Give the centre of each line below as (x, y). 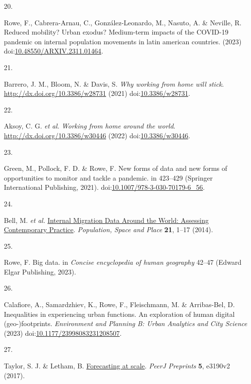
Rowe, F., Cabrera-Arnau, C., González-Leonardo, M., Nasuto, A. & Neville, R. (123, 22)
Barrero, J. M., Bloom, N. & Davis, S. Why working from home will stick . (114, 83)
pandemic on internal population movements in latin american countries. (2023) (123, 41)
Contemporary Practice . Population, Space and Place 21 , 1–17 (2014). (108, 229)
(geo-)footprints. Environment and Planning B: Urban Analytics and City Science (125, 323)
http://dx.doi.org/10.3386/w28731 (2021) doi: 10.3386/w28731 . (97, 93)
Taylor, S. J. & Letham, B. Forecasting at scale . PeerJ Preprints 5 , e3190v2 (117, 366)
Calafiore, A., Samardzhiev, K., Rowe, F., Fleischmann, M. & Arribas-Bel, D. (119, 304)
